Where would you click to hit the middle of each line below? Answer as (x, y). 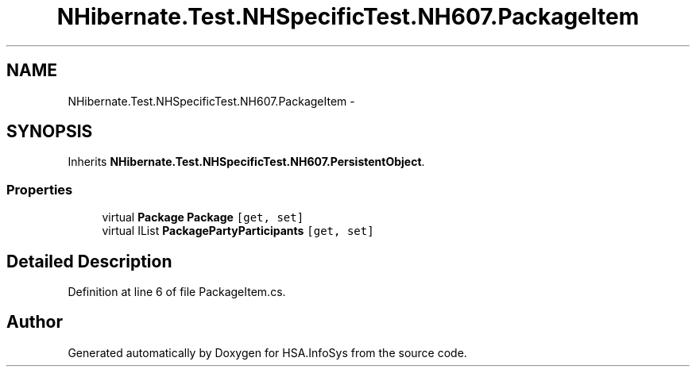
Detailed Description (89, 261)
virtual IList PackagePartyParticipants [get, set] (238, 231)
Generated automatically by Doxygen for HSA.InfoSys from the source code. (267, 352)
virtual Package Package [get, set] (203, 217)
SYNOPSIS (50, 132)
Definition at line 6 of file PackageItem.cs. (177, 292)
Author (35, 322)
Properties (40, 189)
